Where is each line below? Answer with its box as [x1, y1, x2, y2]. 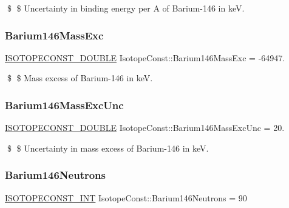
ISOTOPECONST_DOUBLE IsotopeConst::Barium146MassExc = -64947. [5, 51, 285, 64]
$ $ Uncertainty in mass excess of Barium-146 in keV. [7, 141, 209, 154]
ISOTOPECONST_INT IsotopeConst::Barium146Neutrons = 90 [5, 191, 247, 204]
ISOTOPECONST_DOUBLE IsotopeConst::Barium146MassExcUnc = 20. [5, 121, 285, 134]
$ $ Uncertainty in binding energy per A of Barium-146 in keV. [7, 2, 245, 14]
